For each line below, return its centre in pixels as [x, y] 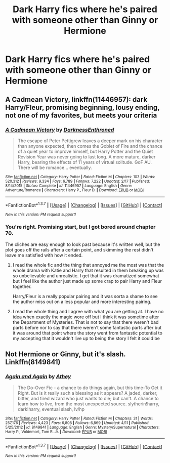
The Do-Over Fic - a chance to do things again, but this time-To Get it [90, 388]
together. [22, 286]
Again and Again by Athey [38, 376]
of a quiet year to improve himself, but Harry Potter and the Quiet [85, 151]
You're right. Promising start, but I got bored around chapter [80, 227]
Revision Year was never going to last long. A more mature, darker [87, 157]
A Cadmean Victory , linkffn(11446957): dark [76, 99]
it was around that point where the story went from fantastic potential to [88, 333]
